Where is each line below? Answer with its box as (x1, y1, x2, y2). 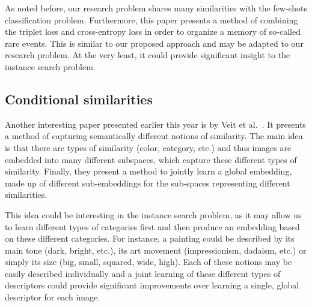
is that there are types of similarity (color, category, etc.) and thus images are (5, 141, 292, 153)
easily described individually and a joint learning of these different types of (5, 267, 281, 279)
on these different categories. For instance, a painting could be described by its (5, 232, 295, 245)
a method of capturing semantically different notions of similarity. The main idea (5, 130, 303, 142)
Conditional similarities (5, 89, 153, 108)
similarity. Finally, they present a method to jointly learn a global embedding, (5, 165, 292, 177)
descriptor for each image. (5, 291, 100, 303)
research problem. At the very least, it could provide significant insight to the (5, 49, 290, 61)
